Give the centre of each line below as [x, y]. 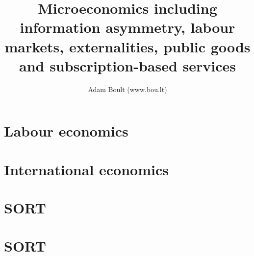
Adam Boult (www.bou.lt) [127, 89]
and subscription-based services [127, 65]
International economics [86, 169]
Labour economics [66, 131]
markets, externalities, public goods [127, 46]
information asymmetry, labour [127, 27]
